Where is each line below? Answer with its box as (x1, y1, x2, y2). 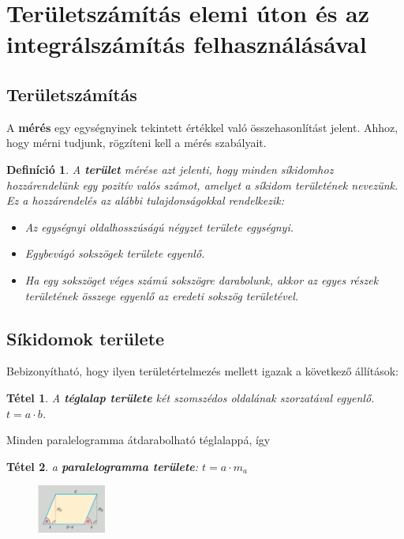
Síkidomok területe (6, 326, 165, 350)
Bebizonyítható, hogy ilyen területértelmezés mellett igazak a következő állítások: (6, 363, 398, 379)
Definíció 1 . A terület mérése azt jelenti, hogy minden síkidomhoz (6, 160, 334, 177)
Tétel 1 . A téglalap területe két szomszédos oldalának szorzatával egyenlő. (6, 389, 375, 405)
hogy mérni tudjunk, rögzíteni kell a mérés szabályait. (6, 134, 267, 151)
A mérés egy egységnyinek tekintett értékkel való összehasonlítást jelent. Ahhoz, (6, 119, 398, 135)
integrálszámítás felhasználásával (6, 28, 367, 60)
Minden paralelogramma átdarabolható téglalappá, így (6, 432, 271, 448)
